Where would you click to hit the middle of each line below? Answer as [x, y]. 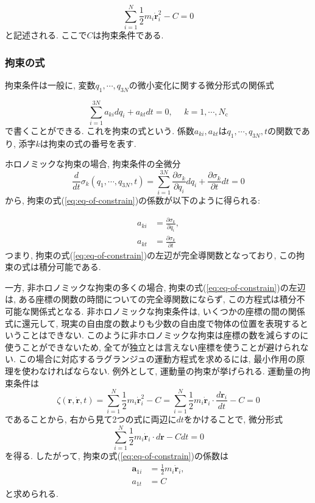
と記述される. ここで [46, 35]
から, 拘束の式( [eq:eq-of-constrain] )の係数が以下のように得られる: [133, 200]
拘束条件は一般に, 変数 [50, 84]
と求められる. [32, 494]
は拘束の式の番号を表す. [88, 143]
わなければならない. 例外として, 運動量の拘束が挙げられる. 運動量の [166, 370]
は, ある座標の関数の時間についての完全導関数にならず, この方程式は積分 [151, 299]
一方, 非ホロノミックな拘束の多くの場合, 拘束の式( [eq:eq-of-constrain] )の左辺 [155, 287]
